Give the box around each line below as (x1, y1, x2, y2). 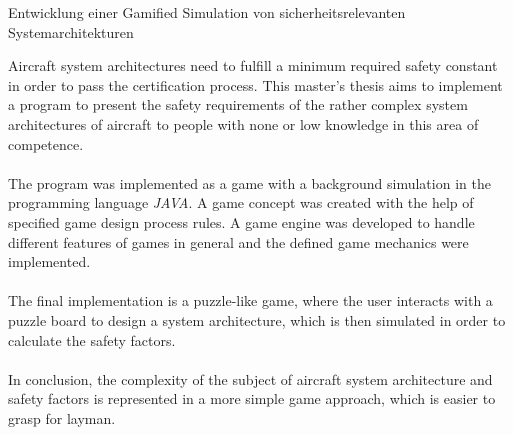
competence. (8, 133, 84, 154)
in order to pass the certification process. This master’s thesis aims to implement (8, 74, 503, 95)
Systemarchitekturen (8, 21, 134, 42)
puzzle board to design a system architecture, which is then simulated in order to (8, 309, 506, 330)
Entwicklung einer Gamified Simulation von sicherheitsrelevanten (8, 2, 406, 22)
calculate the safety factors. (8, 329, 176, 350)
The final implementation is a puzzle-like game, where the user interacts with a (8, 290, 493, 311)
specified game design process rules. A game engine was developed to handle (8, 211, 475, 232)
